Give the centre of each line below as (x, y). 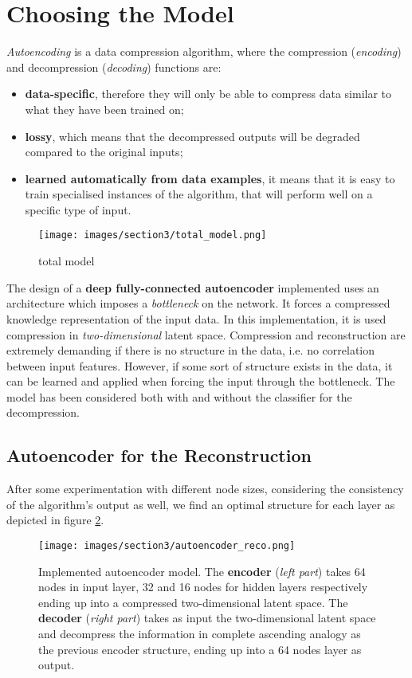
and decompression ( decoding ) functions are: (114, 67)
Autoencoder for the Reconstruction (159, 455)
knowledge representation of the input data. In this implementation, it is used (196, 318)
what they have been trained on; (104, 109)
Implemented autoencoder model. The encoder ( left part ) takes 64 (202, 571)
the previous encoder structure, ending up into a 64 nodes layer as (200, 649)
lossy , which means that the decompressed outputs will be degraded (192, 136)
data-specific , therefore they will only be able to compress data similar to (208, 94)
